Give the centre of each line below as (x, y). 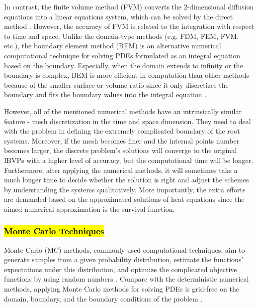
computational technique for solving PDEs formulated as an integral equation (122, 55)
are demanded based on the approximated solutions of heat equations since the (124, 199)
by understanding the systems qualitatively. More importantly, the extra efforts (125, 189)
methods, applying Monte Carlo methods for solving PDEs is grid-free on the (122, 289)
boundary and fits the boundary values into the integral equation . (105, 94)
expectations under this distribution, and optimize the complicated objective (121, 269)
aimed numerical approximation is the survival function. (89, 209)
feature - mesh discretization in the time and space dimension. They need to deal (128, 121)
